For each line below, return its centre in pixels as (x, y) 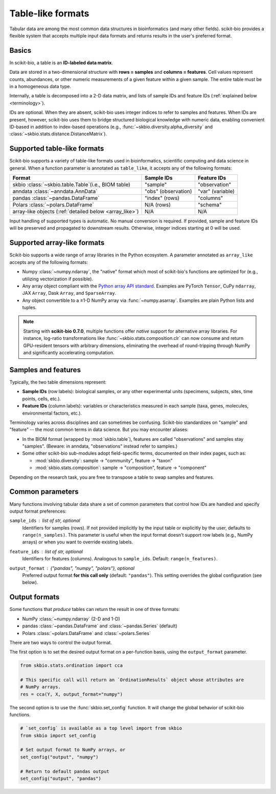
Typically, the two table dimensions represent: (58, 382)
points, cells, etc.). (42, 399)
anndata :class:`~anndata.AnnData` (55, 191)
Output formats (34, 597)
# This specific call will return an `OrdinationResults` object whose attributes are (132, 680)
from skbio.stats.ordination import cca (71, 666)
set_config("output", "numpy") (60, 757)
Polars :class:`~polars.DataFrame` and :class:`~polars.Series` (86, 633)
